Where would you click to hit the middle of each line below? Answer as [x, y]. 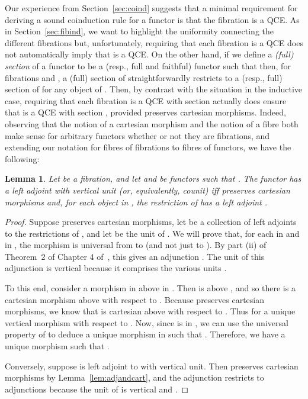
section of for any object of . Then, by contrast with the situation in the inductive [153, 89]
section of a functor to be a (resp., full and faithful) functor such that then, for [148, 65]
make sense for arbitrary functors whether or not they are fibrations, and [137, 135]
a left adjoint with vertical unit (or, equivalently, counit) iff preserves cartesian [147, 190]
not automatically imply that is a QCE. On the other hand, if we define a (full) [149, 54]
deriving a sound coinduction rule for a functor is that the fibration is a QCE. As [152, 19]
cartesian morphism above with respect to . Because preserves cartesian [135, 299]
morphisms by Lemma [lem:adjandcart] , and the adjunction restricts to [134, 377]
